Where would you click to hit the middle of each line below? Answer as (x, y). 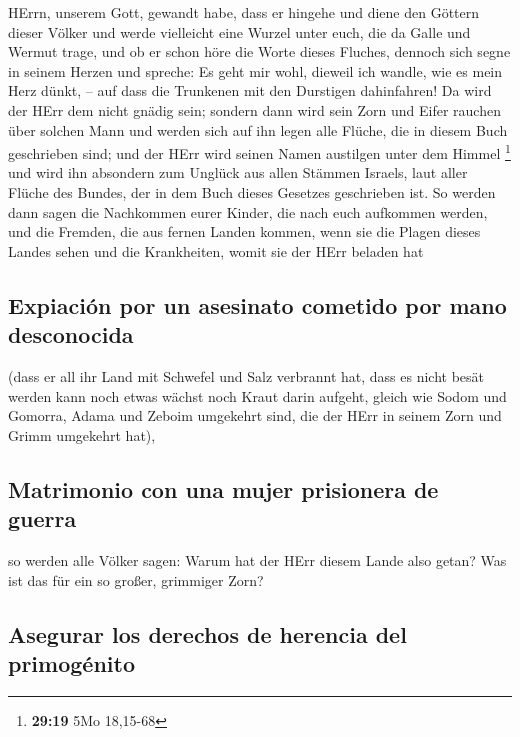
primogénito (71, 662)
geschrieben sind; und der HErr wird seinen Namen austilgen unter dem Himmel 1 (259, 151)
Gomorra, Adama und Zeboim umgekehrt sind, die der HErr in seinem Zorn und (255, 415)
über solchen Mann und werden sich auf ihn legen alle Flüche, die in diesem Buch (258, 129)
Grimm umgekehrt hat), (82, 434)
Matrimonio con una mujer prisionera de (223, 488)
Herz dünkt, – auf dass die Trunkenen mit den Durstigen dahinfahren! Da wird (250, 90)
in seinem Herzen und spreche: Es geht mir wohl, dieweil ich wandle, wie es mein (255, 70)
